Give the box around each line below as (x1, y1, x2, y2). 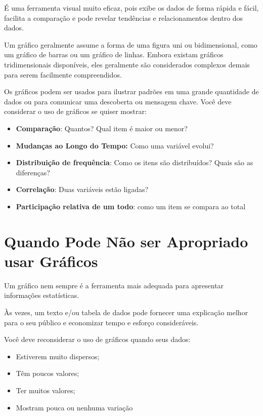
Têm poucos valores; (16, 368, 79, 379)
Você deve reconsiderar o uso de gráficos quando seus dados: (4, 334, 191, 345)
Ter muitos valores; (16, 385, 75, 395)
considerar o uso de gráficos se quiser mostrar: (4, 106, 147, 117)
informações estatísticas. (4, 290, 79, 300)
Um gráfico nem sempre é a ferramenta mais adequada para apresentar (4, 280, 224, 290)
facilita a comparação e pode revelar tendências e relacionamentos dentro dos (4, 12, 243, 23)
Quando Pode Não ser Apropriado (4, 231, 248, 251)
